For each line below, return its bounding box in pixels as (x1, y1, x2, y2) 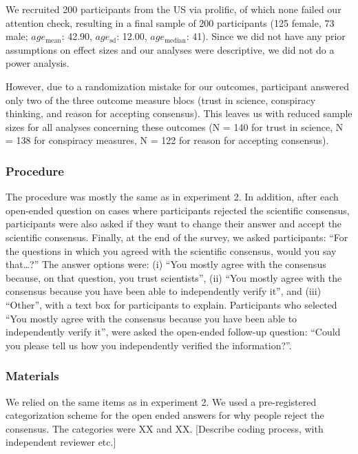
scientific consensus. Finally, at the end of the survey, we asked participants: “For (6, 229, 348, 244)
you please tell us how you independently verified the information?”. (6, 338, 292, 352)
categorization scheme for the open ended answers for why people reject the (6, 408, 324, 422)
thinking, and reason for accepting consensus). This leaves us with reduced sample (6, 106, 352, 121)
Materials (6, 367, 59, 384)
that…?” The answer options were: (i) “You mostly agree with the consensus (6, 257, 326, 271)
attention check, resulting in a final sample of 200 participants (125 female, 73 (6, 15, 335, 30)
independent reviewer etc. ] (6, 435, 116, 449)
